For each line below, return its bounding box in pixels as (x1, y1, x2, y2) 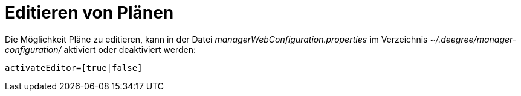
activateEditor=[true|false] (5, 62, 143, 73)
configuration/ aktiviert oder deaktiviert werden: (5, 44, 196, 55)
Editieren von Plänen (5, 2, 174, 23)
